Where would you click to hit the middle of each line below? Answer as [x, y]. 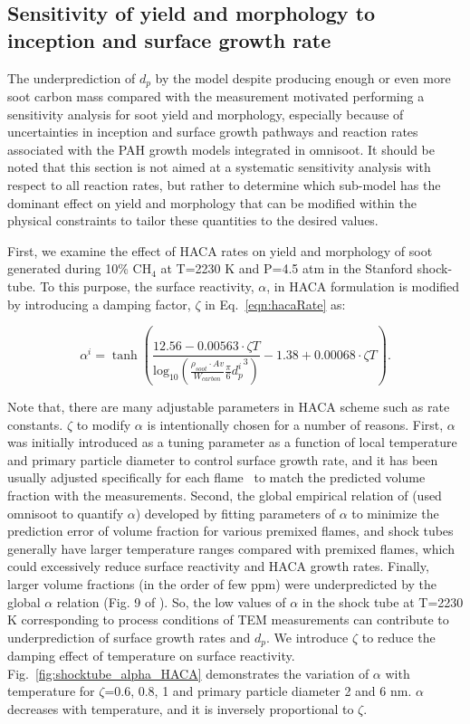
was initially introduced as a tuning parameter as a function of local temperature [232, 442]
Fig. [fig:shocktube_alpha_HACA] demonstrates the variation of [188, 673]
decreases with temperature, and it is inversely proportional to [181, 709]
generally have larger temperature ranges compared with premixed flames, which [231, 548]
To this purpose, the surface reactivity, [147, 286]
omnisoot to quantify [66, 513]
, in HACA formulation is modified [363, 286]
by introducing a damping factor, [99, 304]
